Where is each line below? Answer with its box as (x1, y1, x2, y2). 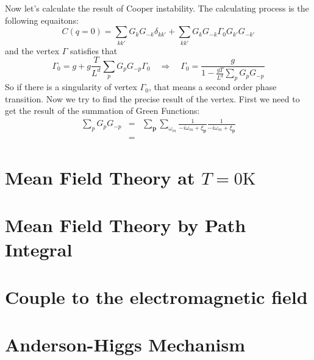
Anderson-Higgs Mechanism (5, 332, 245, 357)
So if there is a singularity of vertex (5, 80, 137, 93)
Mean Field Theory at (5, 164, 195, 189)
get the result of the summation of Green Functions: (5, 104, 200, 117)
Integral (5, 236, 73, 261)
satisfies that (70, 44, 118, 57)
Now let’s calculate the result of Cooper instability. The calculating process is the (5, 2, 309, 14)
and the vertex (5, 44, 60, 57)
